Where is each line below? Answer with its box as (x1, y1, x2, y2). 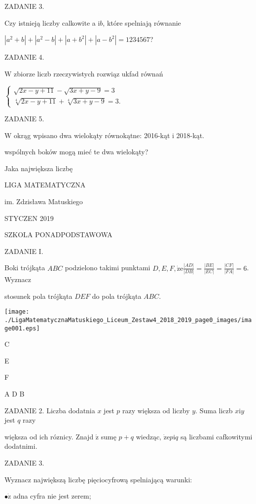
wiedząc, (136, 431, 161, 441)
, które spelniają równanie (103, 17, 181, 28)
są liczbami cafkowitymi (180, 431, 253, 441)
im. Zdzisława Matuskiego (4, 196, 83, 206)
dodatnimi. (4, 441, 37, 451)
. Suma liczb (195, 405, 233, 415)
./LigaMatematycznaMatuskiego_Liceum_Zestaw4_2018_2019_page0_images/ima (4, 316, 252, 324)
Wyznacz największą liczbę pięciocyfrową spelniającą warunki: (4, 474, 192, 484)
